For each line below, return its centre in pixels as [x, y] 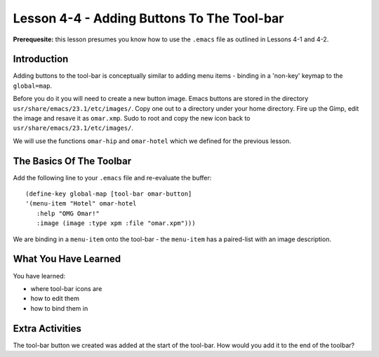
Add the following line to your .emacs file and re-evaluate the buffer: [112, 177]
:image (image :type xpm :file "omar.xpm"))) [116, 223]
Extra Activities [47, 329]
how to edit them [55, 299]
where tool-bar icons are [66, 288]
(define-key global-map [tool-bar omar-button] [109, 194]
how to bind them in [59, 308]
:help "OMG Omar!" [68, 213]
